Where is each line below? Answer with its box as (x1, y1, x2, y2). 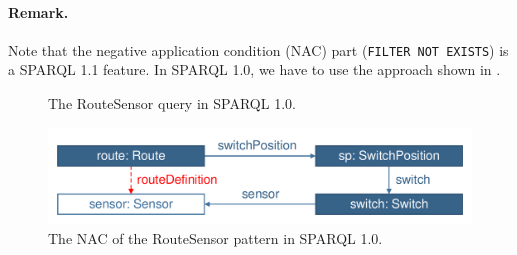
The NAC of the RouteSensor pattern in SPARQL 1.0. (48, 227, 383, 248)
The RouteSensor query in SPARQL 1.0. (48, 93, 296, 114)
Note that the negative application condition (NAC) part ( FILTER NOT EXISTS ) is (8, 39, 509, 60)
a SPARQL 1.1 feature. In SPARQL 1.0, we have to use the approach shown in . (8, 59, 501, 80)
